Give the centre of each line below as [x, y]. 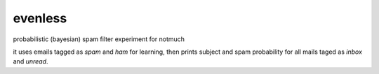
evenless [40, 18]
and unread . [31, 61]
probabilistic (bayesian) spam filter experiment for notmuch [99, 39]
